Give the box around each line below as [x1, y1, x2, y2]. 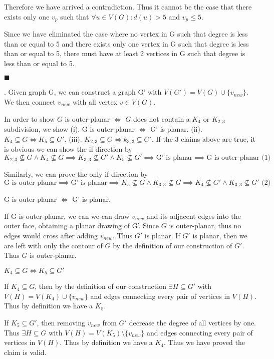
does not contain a [133, 113, 190, 124]
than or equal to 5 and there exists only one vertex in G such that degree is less [4, 38, 249, 49]
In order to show [4, 113, 55, 124]
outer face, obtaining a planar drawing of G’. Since [4, 220, 159, 231]
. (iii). [64, 133, 82, 144]
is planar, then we [192, 230, 247, 240]
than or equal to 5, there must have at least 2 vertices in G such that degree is [4, 48, 245, 59]
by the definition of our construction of [113, 240, 232, 250]
